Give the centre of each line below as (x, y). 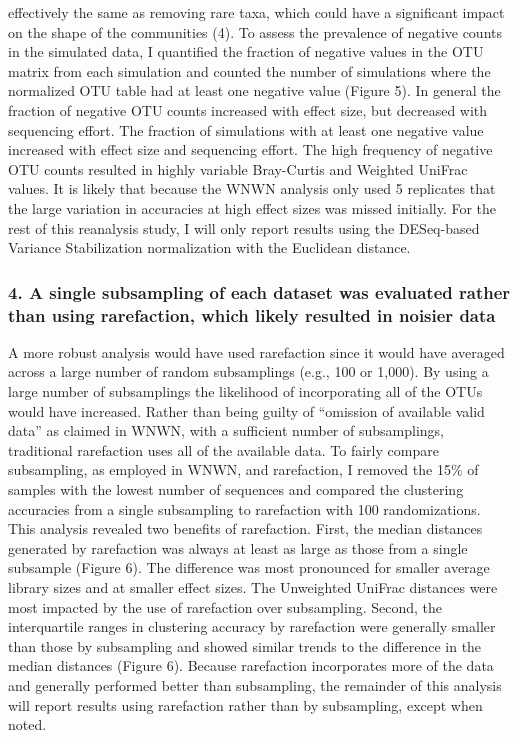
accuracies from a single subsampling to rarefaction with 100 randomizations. (244, 508)
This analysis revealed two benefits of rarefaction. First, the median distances (245, 528)
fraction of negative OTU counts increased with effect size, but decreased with (248, 109)
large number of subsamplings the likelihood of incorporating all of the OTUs (245, 391)
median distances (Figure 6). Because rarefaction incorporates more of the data (251, 665)
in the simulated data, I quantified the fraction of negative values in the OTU (246, 51)
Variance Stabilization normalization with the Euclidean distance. (209, 247)
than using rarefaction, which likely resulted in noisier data (252, 314)
